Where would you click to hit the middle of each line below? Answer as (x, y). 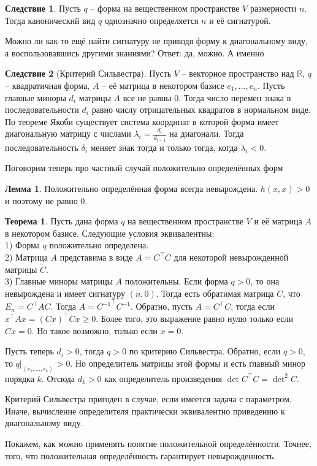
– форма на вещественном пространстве (165, 8)
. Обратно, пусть (161, 306)
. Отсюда (58, 378)
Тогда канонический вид (50, 20)
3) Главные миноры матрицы (59, 281)
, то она (265, 281)
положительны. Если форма (176, 281)
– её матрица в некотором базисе (163, 85)
